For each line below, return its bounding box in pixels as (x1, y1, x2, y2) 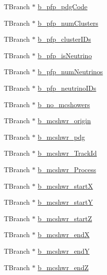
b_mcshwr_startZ (38, 213, 92, 223)
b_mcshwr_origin (38, 115, 91, 126)
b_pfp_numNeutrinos (38, 66, 103, 77)
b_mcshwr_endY (38, 245, 90, 256)
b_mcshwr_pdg (38, 131, 85, 142)
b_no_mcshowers (38, 99, 90, 109)
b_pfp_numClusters (38, 17, 98, 28)
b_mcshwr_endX (38, 229, 90, 240)
